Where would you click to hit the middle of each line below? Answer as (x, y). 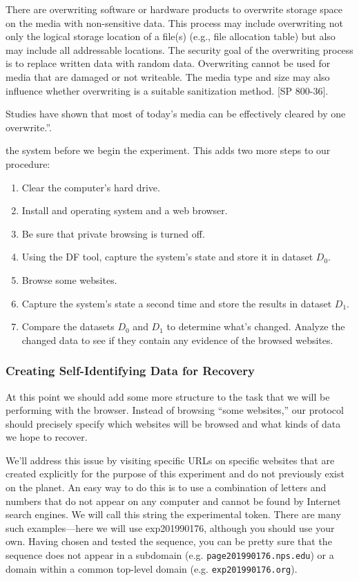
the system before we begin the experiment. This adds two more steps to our (168, 150)
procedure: (28, 163)
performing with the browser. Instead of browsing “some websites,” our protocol (175, 410)
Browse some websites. (69, 279)
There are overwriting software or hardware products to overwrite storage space (174, 9)
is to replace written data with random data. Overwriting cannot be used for (168, 63)
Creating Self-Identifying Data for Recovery (130, 371)
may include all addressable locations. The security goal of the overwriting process (179, 49)
